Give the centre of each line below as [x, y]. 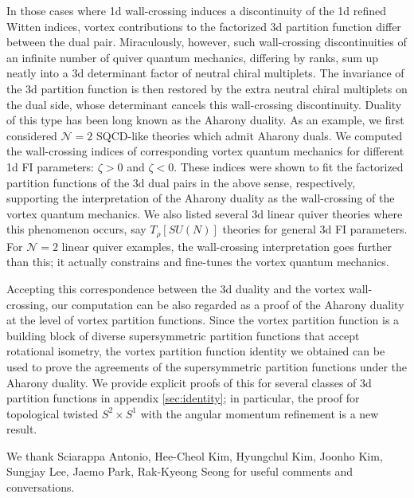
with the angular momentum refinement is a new [260, 413]
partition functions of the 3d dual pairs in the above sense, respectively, [181, 182]
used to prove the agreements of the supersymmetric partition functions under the [207, 366]
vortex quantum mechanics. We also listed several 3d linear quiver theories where [205, 213]
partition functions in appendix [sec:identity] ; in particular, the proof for [183, 398]
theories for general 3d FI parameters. [315, 229]
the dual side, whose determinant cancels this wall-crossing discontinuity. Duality [204, 104]
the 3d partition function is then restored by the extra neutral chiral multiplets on [207, 88]
